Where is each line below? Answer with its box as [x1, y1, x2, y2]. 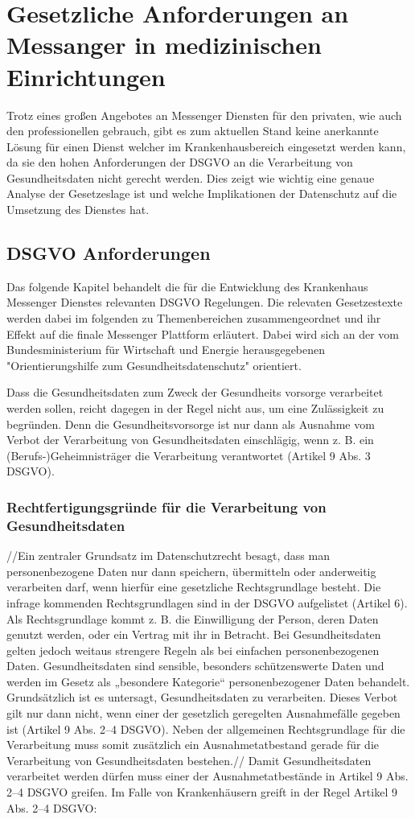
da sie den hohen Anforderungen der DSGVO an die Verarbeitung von [6, 154, 353, 171]
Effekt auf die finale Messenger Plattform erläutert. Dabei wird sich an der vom [6, 325, 399, 342]
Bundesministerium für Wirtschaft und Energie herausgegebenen [6, 341, 326, 358]
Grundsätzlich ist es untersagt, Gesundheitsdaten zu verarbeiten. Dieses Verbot [6, 689, 398, 706]
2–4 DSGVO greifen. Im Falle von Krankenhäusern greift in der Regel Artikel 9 [6, 784, 397, 800]
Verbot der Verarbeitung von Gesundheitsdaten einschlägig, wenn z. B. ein [6, 431, 374, 448]
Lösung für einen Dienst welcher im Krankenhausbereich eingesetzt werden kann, [6, 138, 406, 154]
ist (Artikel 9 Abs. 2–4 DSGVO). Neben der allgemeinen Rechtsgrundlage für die [6, 720, 405, 737]
